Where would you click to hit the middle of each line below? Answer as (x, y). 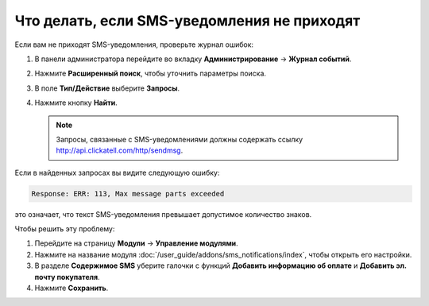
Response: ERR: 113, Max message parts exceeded (128, 194)
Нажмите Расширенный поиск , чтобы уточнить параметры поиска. (150, 74)
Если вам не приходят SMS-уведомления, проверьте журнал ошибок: (134, 45)
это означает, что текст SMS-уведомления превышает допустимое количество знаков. (163, 214)
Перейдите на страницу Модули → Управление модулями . (136, 243)
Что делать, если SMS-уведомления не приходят (187, 21)
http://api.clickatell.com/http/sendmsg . (120, 150)
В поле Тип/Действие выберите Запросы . (107, 88)
